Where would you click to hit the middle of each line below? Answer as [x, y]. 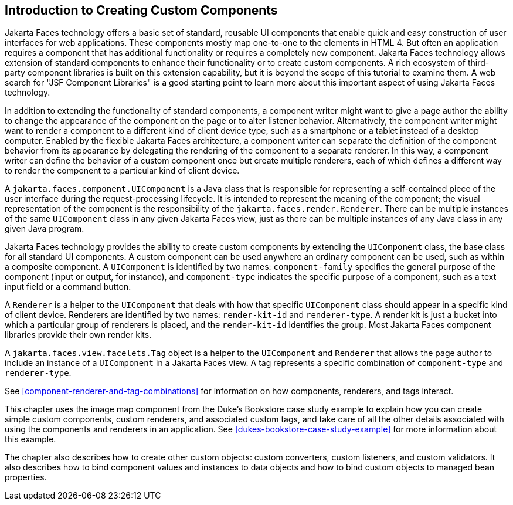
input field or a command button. [68, 287]
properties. [26, 477]
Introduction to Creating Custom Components [141, 10]
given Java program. [45, 229]
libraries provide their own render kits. [78, 335]
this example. [30, 439]
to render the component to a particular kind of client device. [122, 171]
